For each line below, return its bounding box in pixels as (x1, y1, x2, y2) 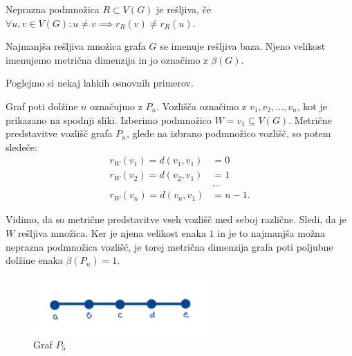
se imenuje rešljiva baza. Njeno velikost (160, 39, 326, 53)
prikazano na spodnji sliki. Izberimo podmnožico (6, 112, 212, 127)
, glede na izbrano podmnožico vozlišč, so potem (126, 126, 331, 141)
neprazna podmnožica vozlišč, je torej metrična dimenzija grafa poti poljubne (6, 239, 333, 253)
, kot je (297, 98, 327, 113)
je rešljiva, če (156, 2, 212, 16)
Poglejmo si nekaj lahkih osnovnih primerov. (6, 75, 194, 90)
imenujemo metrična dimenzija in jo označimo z (6, 52, 208, 66)
